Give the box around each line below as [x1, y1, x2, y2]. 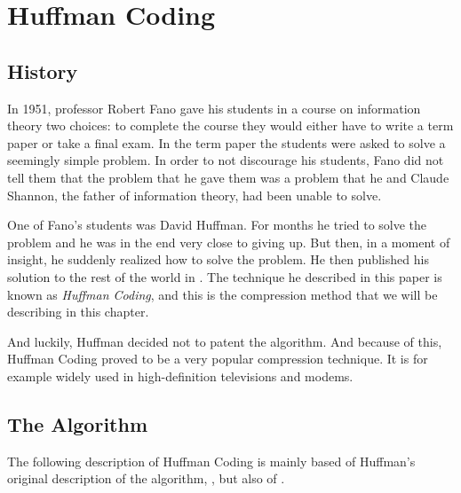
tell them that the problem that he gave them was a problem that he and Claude [7, 168, 449, 186]
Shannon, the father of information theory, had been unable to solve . [7, 185, 382, 204]
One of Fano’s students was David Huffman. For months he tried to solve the [7, 215, 427, 234]
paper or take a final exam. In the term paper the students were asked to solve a [7, 133, 446, 152]
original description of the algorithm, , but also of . [7, 469, 285, 488]
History [7, 57, 78, 84]
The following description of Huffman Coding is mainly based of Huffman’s [7, 451, 416, 470]
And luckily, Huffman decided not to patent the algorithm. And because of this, [7, 332, 442, 350]
